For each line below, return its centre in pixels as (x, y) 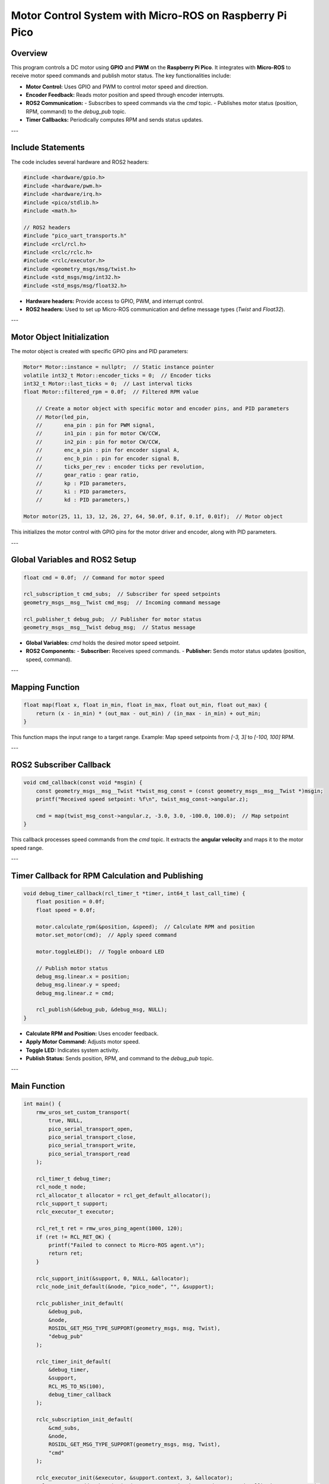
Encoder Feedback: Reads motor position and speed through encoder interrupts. (125, 95)
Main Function (38, 1086)
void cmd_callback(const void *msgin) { (83, 783)
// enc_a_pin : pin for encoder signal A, (108, 450)
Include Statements (48, 148)
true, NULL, (66, 1121)
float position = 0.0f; (70, 902)
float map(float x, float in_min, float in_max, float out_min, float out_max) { (146, 705)
